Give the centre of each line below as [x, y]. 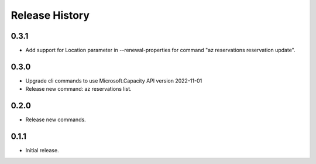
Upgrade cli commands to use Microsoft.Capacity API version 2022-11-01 [114, 81]
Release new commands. [56, 119]
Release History [50, 15]
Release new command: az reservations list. [78, 89]
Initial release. [42, 151]
